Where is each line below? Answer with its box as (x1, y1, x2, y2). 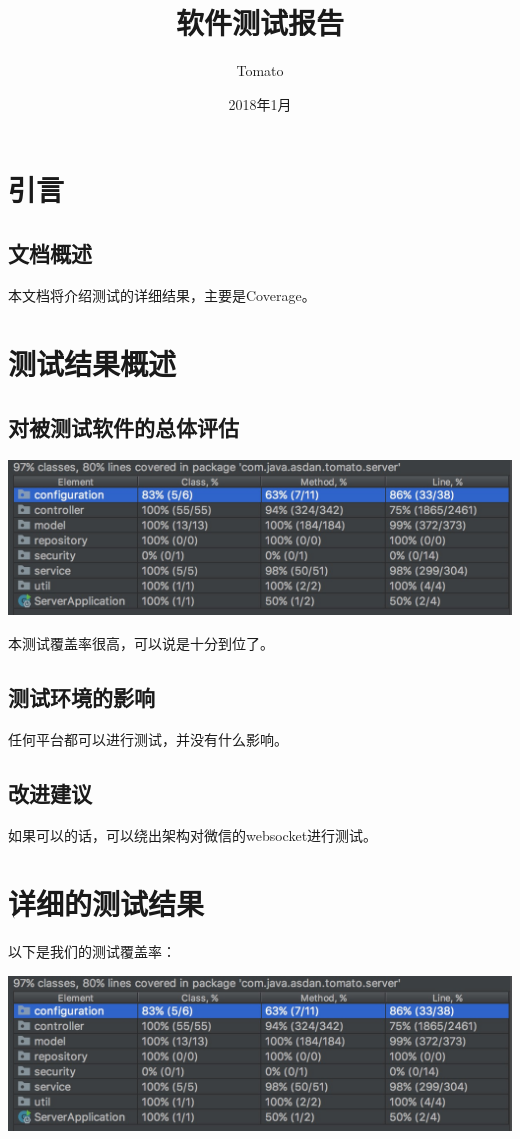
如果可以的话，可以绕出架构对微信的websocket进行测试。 (8, 824, 378, 845)
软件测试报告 (175, 2, 344, 43)
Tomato (236, 60, 284, 81)
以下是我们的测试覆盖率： (8, 941, 176, 962)
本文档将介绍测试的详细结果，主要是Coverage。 (8, 284, 316, 305)
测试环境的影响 (8, 681, 155, 712)
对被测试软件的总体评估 (8, 412, 239, 443)
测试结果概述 (8, 343, 177, 384)
